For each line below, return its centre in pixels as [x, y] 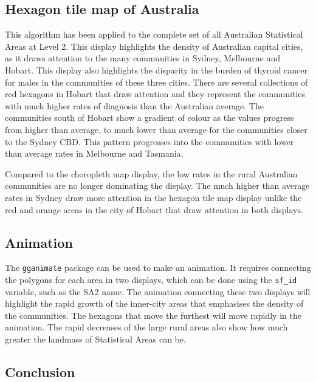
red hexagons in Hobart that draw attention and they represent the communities [155, 94]
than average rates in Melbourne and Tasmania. [94, 153]
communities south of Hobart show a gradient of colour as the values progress [149, 118]
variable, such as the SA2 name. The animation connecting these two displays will [158, 291]
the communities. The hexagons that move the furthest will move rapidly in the [153, 315]
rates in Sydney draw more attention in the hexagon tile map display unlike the [153, 197]
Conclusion [40, 371]
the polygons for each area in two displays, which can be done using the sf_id [151, 279]
